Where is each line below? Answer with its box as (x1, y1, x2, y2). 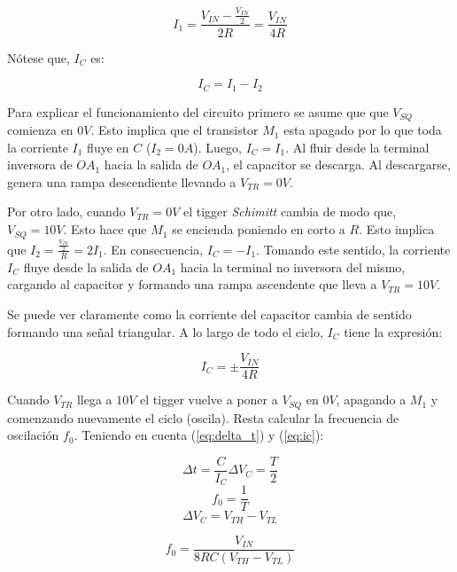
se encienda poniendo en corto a (172, 220, 345, 239)
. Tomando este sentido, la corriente (256, 239, 451, 258)
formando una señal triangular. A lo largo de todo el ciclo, (7, 322, 323, 341)
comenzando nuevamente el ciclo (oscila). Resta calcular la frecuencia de (7, 408, 399, 427)
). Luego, (193, 137, 243, 156)
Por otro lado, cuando (7, 202, 126, 221)
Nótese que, (7, 48, 70, 67)
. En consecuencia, (103, 239, 204, 258)
